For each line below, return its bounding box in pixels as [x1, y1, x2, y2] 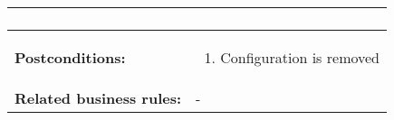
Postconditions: [14, 47, 126, 68]
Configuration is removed [220, 47, 380, 68]
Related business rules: [14, 88, 182, 108]
